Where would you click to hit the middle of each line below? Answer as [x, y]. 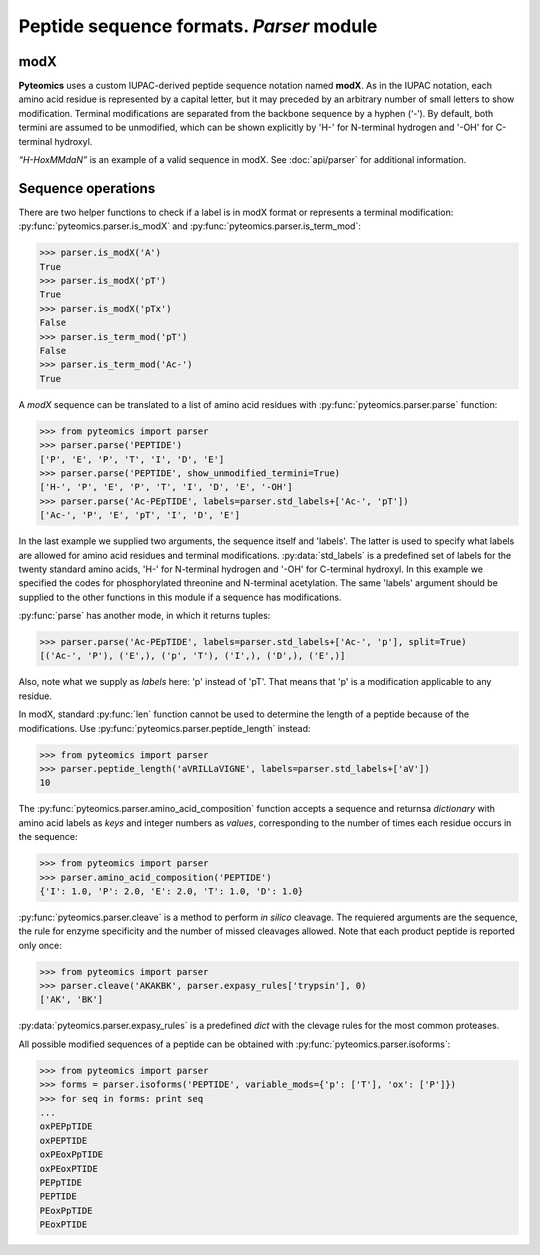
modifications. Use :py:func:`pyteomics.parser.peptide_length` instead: [164, 728]
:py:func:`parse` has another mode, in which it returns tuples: [144, 616]
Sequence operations [87, 188]
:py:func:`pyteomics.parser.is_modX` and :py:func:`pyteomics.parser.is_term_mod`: [190, 226]
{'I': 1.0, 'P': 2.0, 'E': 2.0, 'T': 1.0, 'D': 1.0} [171, 891]
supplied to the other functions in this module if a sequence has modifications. [180, 597]
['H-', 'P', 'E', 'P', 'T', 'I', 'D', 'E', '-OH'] [166, 487]
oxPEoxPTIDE [69, 1168]
